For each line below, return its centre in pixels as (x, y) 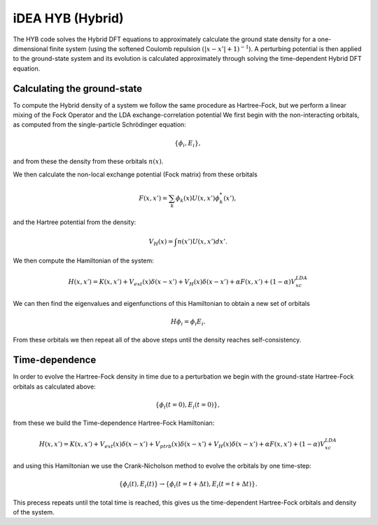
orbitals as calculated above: (54, 386)
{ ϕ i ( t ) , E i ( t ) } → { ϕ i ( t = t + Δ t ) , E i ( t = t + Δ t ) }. (188, 485)
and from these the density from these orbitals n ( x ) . (88, 162)
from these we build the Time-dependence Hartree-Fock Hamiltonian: (114, 423)
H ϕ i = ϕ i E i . (188, 322)
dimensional (30, 48)
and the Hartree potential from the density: (75, 222)
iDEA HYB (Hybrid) (68, 18)
